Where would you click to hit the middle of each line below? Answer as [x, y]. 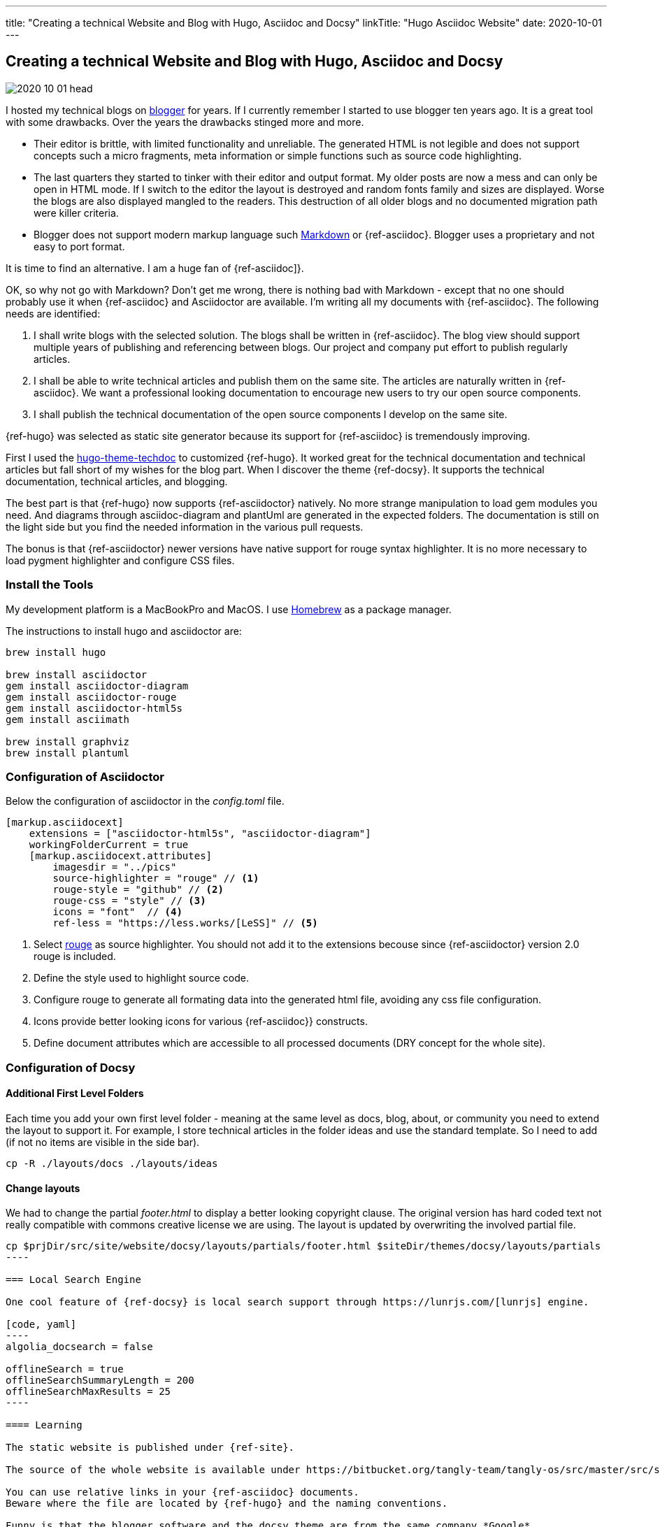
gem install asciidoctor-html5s [94, 708]
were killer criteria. [76, 213]
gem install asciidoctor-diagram [97, 686]
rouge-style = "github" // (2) [138, 890]
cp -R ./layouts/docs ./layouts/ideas [112, 1163]
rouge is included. [75, 956]
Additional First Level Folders [75, 1094]
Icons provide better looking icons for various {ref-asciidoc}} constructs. [201, 1021]
